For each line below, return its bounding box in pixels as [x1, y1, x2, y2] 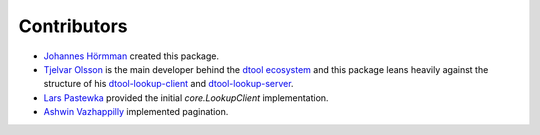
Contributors [18, 15, 129, 37]
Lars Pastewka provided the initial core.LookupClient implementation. [43, 91, 329, 104]
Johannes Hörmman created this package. [43, 50, 220, 62]
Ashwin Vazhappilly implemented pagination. [43, 106, 229, 118]
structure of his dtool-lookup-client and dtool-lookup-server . [43, 78, 294, 90]
